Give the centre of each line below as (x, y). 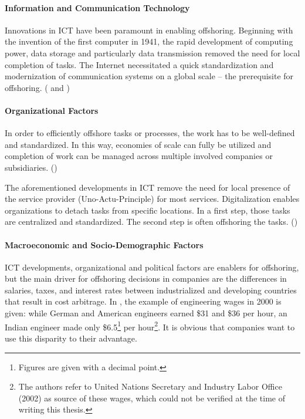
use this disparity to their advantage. (71, 338)
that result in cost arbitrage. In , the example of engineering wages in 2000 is (143, 301)
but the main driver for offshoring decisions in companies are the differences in (146, 278)
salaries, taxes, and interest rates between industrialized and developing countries (151, 290)
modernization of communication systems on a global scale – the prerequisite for (149, 76)
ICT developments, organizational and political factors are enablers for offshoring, (152, 267)
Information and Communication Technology (97, 7)
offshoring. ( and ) (37, 87)
